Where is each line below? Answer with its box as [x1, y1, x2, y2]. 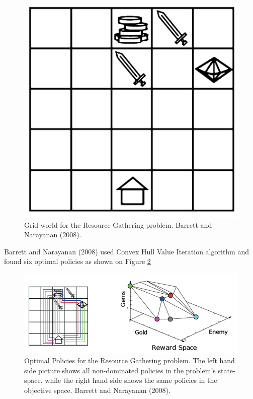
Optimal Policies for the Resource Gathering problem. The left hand [24, 355, 235, 366]
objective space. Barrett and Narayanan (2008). [24, 384, 171, 395]
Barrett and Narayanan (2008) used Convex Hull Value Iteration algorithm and [4, 246, 249, 256]
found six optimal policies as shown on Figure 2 [4, 256, 151, 267]
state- [218, 365, 235, 375]
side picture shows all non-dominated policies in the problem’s [24, 365, 216, 375]
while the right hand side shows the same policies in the [45, 375, 217, 385]
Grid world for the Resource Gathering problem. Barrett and [24, 219, 212, 230]
